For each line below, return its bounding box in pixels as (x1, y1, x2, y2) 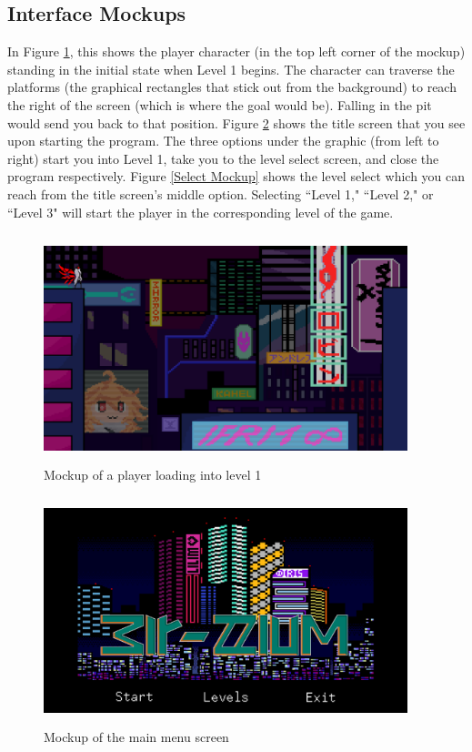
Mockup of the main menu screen (44, 727, 229, 746)
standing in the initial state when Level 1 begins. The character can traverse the (7, 59, 455, 78)
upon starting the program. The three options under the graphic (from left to (7, 131, 439, 150)
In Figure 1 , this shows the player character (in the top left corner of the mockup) (7, 42, 466, 61)
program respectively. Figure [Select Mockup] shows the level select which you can (7, 167, 466, 186)
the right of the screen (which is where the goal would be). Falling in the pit (7, 95, 432, 114)
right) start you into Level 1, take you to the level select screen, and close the (7, 148, 439, 168)
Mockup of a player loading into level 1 (44, 464, 262, 483)
